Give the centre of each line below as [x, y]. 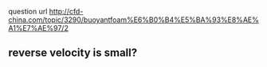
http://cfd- [66, 11]
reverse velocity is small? [73, 53]
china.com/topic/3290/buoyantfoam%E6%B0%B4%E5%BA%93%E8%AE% [133, 20]
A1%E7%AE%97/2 [39, 28]
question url [28, 11]
